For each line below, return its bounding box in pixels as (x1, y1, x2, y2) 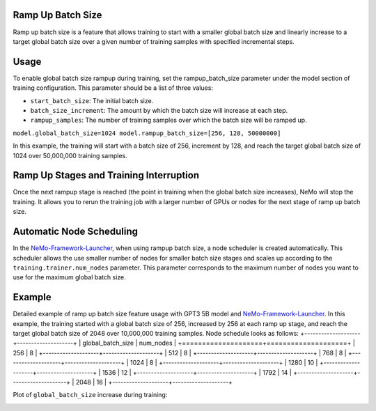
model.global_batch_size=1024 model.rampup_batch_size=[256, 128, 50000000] (13, 129, 281, 137)
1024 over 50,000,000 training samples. (13, 151, 128, 160)
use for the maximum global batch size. (13, 273, 126, 281)
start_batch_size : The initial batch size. (30, 96, 154, 104)
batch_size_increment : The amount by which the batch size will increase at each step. (30, 106, 288, 114)
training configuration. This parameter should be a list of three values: (13, 84, 214, 92)
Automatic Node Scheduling (13, 226, 139, 238)
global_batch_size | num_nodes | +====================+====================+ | (82, 339, 355, 348)
